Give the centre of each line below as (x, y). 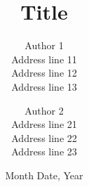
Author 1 (44, 45)
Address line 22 (44, 137)
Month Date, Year (44, 175)
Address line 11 (44, 59)
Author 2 (44, 110)
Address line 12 (44, 73)
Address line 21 (44, 124)
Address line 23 (44, 151)
